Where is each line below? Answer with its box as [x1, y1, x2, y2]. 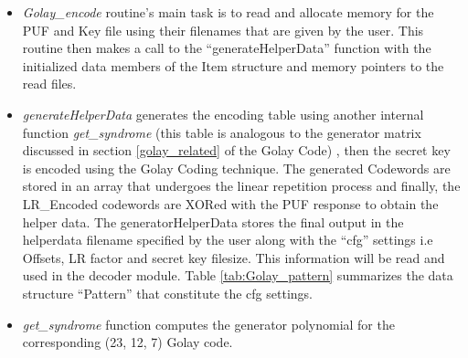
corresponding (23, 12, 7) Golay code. [22, 332, 233, 352]
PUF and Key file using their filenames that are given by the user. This [22, 20, 424, 39]
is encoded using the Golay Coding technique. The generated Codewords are [22, 158, 451, 177]
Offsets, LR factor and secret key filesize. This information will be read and [22, 247, 445, 267]
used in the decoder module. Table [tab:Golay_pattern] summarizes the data [22, 266, 453, 285]
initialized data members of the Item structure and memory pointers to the [22, 56, 444, 75]
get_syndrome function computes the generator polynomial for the [22, 314, 395, 333]
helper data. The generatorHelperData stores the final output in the [22, 212, 404, 231]
